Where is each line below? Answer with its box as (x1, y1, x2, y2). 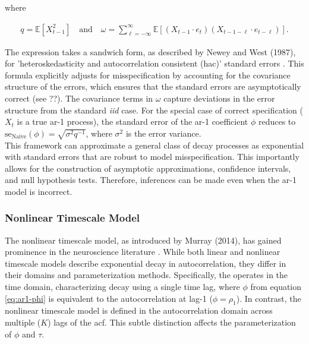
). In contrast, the (236, 292, 301, 304)
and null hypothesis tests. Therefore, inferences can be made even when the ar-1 (5, 173, 297, 186)
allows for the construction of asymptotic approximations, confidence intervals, (5, 162, 291, 174)
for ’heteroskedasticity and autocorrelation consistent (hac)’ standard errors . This (5, 57, 304, 70)
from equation (250, 280, 302, 293)
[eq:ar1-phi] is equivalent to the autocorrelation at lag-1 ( (5, 292, 213, 304)
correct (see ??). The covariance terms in (5, 92, 153, 104)
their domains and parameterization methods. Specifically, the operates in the (5, 269, 288, 281)
